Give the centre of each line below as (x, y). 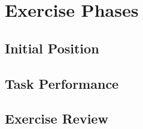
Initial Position (52, 48)
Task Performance (62, 83)
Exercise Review (57, 118)
